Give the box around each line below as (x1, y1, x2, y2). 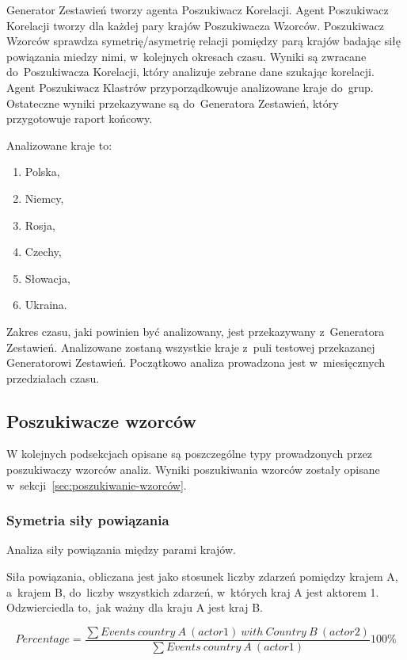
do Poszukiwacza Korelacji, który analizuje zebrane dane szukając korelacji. (6, 63, 375, 80)
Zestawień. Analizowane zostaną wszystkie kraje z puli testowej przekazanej (6, 338, 375, 355)
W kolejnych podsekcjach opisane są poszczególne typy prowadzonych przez (6, 445, 372, 462)
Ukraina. (25, 296, 67, 313)
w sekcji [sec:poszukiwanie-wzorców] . (6, 476, 187, 493)
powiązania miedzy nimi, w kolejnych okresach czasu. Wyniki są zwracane (6, 48, 367, 64)
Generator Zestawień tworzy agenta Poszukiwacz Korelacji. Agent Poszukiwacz (6, 2, 389, 17)
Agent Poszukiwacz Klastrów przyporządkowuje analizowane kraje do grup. (6, 78, 374, 95)
